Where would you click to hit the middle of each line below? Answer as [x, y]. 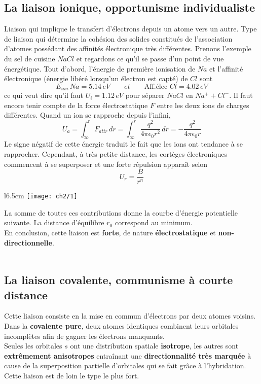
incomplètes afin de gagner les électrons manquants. [84, 336]
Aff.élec [156, 86]
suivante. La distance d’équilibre [54, 222]
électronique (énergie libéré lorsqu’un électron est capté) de [96, 78]
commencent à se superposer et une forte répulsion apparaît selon [106, 164]
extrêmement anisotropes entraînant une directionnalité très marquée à [128, 355]
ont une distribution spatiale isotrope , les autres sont [154, 346]
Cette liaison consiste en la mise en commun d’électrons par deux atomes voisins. [130, 316]
